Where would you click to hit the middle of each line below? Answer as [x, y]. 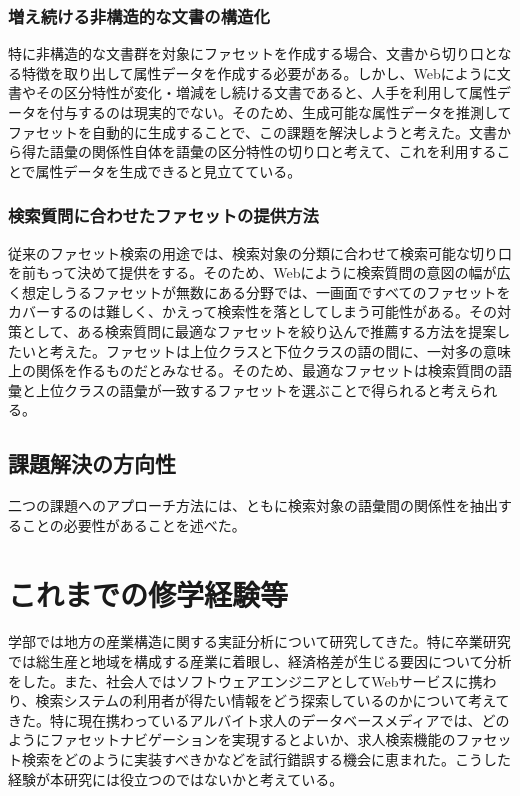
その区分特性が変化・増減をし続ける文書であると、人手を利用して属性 [266, 92]
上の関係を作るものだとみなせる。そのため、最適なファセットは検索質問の [253, 370]
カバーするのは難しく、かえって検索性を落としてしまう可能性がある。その [252, 311]
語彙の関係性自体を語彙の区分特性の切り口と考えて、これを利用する [273, 151]
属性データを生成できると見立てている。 [168, 170]
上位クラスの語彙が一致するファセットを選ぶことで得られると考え [252, 389]
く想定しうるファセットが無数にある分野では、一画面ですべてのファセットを [259, 291]
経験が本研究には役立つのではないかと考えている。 [176, 778]
